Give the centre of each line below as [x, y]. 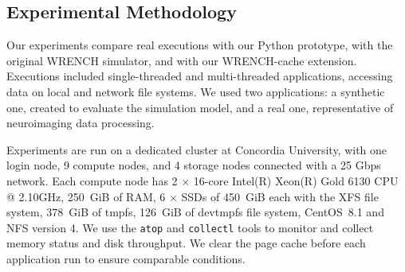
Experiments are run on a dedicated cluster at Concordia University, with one [197, 149]
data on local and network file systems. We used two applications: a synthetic [196, 91]
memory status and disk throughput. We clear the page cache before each [186, 243]
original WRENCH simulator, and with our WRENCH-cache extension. [182, 60]
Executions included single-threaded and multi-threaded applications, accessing [200, 76]
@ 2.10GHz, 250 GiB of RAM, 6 [86, 196]
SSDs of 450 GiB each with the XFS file [280, 196]
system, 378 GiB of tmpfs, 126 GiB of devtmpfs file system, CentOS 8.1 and [195, 212]
